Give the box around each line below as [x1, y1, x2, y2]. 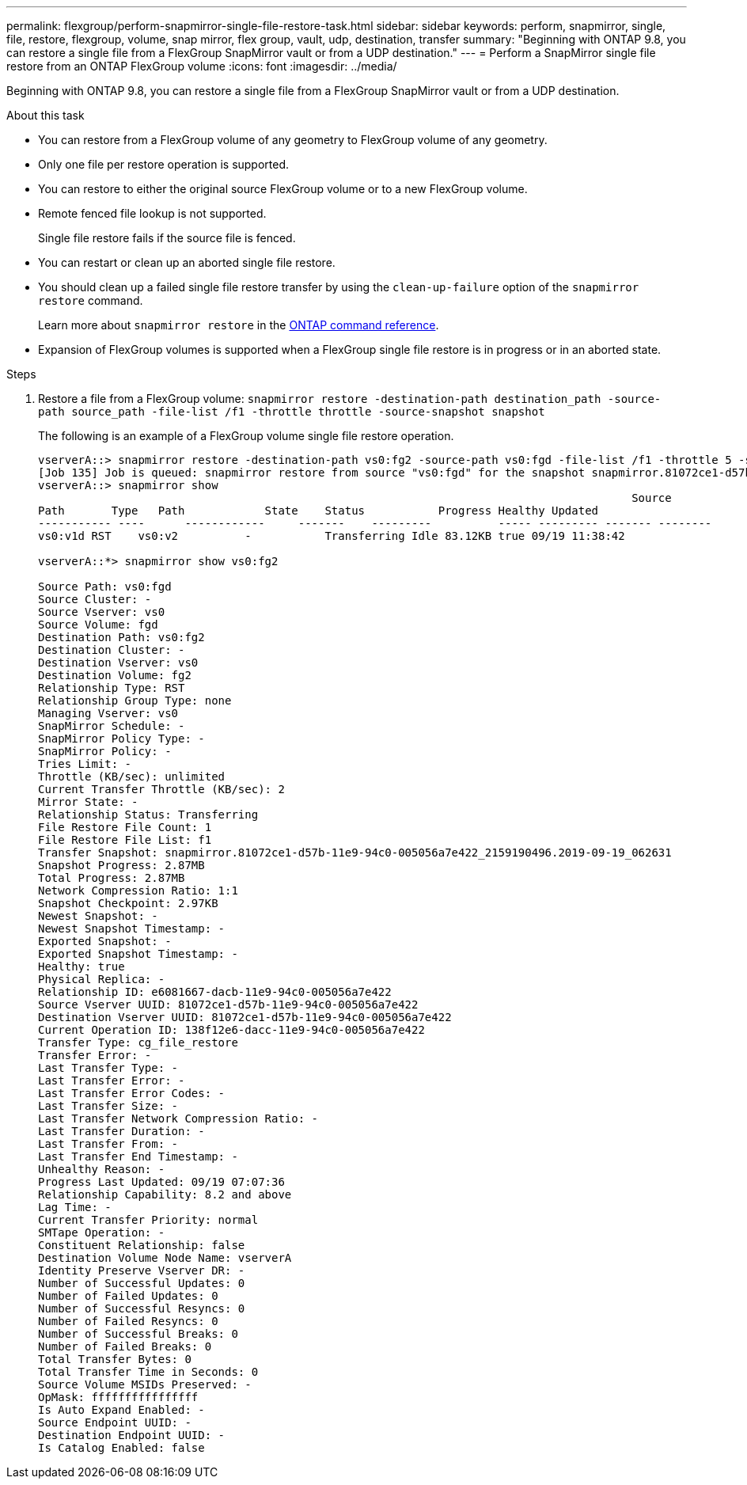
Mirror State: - [38, 796, 138, 808]
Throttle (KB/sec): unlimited [38, 770, 226, 783]
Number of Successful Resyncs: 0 [38, 1302, 245, 1315]
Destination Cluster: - [38, 644, 185, 656]
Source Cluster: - [38, 593, 152, 606]
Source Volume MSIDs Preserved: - [38, 1378, 252, 1391]
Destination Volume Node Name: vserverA [38, 1251, 292, 1264]
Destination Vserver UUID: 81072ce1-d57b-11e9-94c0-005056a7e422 [38, 1011, 452, 1024]
